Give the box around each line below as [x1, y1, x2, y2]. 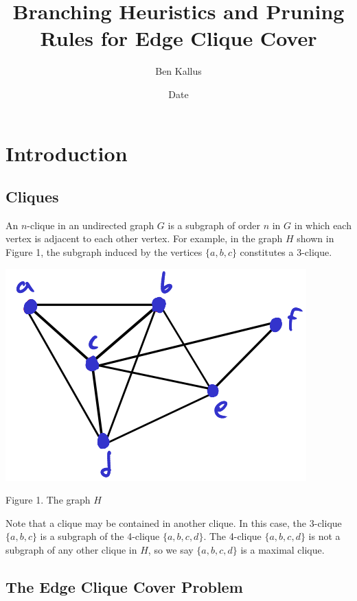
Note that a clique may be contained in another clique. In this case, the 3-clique [5, 515, 342, 530]
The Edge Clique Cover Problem [5, 576, 243, 598]
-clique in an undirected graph [27, 217, 154, 232]
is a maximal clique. [240, 543, 325, 557]
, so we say [148, 543, 194, 557]
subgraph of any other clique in [5, 543, 137, 557]
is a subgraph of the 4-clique [40, 529, 160, 543]
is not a [308, 529, 341, 543]
